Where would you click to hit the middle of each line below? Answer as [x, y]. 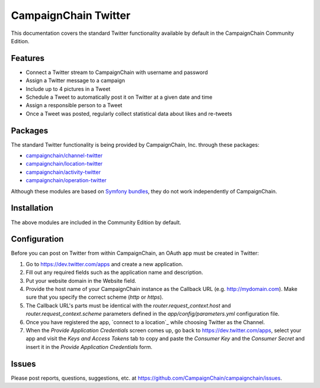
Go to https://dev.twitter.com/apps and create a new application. [105, 264]
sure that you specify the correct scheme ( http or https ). [95, 297]
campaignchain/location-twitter [64, 164]
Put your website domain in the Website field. [81, 280]
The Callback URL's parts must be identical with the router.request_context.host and [128, 305]
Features [28, 58]
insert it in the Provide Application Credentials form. [89, 347]
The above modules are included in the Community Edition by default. [96, 222]
